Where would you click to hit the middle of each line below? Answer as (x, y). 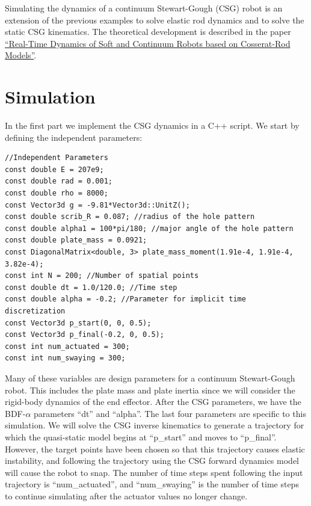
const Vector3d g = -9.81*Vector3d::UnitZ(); (97, 205)
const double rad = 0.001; (59, 181)
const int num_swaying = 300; (65, 358)
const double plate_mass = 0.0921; (76, 240)
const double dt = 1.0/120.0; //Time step (91, 287)
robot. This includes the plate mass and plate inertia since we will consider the (150, 390)
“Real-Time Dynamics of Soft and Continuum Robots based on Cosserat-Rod (148, 43)
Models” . (21, 55)
